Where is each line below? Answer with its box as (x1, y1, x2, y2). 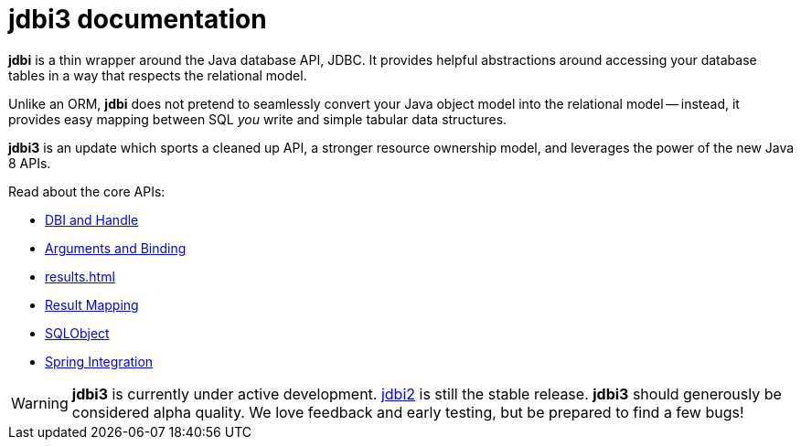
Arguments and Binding (45, 239, 187, 256)
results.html (45, 268, 115, 284)
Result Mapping (45, 296, 139, 313)
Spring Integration (45, 353, 154, 369)
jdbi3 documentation (8, 4, 267, 35)
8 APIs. (8, 154, 51, 171)
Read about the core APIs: (8, 183, 166, 199)
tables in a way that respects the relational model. (8, 67, 307, 83)
